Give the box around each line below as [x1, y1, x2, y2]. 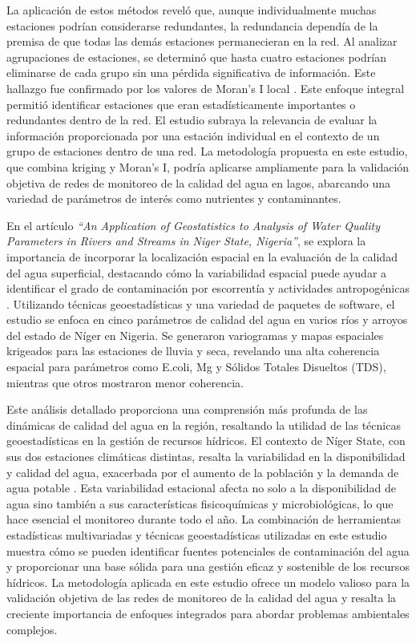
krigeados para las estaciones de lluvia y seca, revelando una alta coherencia [6, 342, 380, 359]
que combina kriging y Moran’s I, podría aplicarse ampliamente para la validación [6, 158, 410, 175]
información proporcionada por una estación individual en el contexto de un [6, 127, 380, 144]
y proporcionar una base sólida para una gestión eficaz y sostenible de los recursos [6, 558, 410, 575]
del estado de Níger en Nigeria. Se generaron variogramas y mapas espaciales [6, 326, 384, 343]
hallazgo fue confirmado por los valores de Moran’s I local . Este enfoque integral [6, 79, 405, 96]
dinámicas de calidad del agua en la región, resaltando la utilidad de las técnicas [6, 416, 401, 433]
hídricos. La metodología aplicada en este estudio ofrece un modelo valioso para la [6, 573, 410, 590]
